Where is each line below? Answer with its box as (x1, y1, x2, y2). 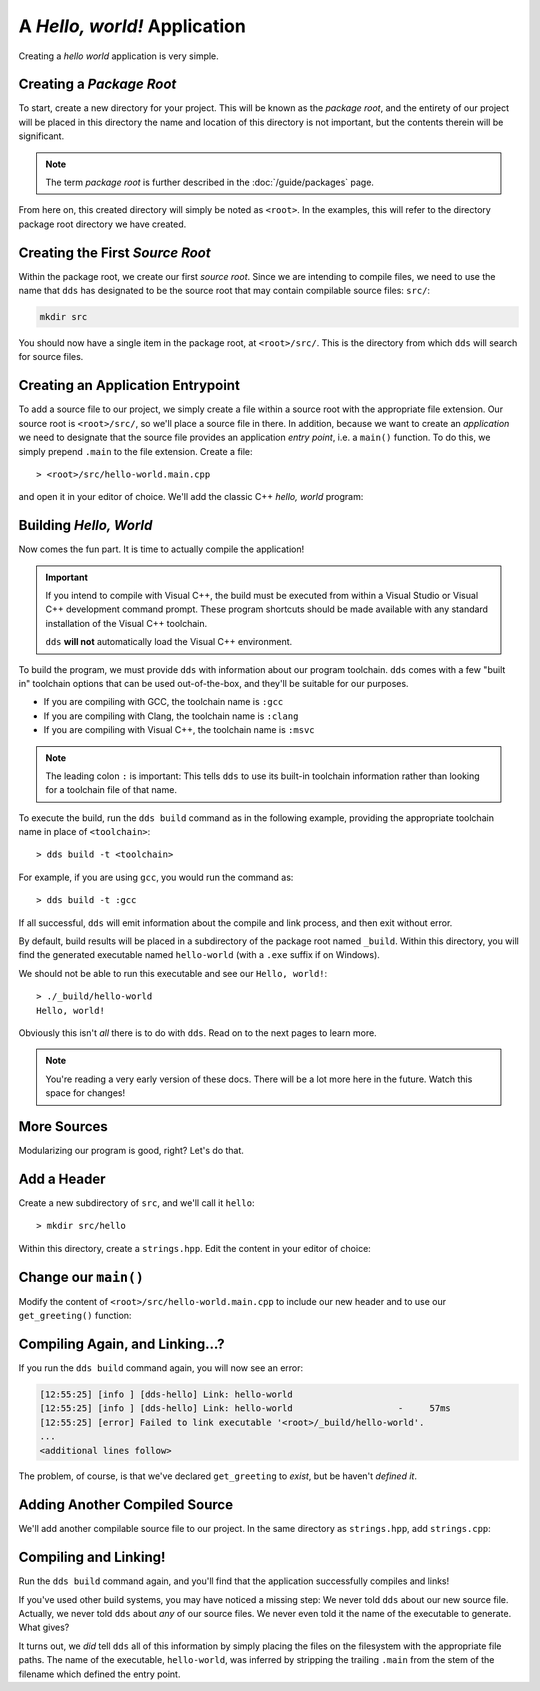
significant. (18, 130, 65, 142)
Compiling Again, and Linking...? (18, 1335, 225, 1352)
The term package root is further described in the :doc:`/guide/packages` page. (45, 176, 375, 189)
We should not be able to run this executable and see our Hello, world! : (18, 967, 328, 979)
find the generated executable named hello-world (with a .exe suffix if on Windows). (18, 949, 380, 961)
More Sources (18, 1118, 109, 1135)
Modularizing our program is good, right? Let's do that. (18, 1145, 245, 1157)
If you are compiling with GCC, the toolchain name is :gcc (43, 696, 284, 708)
